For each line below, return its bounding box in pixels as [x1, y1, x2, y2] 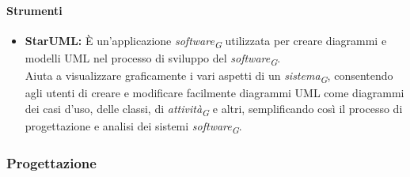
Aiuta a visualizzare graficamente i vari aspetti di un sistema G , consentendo [25, 67, 393, 85]
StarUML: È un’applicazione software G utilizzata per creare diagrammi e [25, 32, 387, 51]
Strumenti [6, 2, 63, 18]
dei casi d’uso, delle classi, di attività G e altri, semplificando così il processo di [25, 100, 403, 119]
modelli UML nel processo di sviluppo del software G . [25, 49, 281, 68]
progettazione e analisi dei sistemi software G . [25, 117, 242, 136]
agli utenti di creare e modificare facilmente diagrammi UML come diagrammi [25, 85, 404, 101]
